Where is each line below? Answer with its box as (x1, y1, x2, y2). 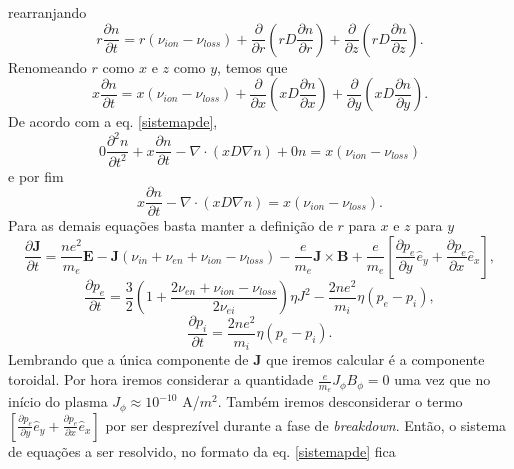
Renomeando (8, 56, 87, 77)
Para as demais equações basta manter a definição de (8, 215, 333, 236)
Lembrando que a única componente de (8, 349, 249, 370)
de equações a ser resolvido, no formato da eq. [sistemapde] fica (8, 440, 396, 461)
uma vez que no (394, 369, 491, 390)
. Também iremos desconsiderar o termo (217, 391, 463, 412)
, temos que (217, 56, 288, 77)
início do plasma (8, 391, 108, 412)
